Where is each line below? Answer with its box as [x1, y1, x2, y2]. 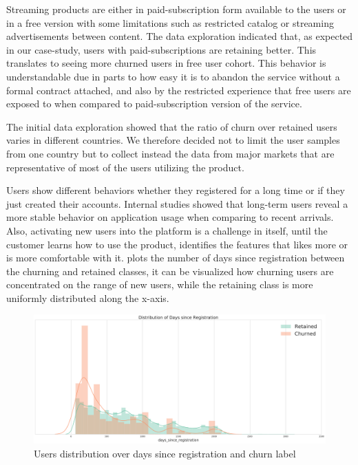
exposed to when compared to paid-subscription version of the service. [6, 96, 302, 111]
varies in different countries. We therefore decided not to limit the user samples [6, 133, 340, 147]
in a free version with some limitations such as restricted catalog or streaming [6, 15, 334, 30]
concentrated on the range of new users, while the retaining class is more [6, 277, 313, 292]
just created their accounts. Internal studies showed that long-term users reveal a [6, 196, 348, 210]
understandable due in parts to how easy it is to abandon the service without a [6, 69, 340, 83]
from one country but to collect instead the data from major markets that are [6, 146, 335, 160]
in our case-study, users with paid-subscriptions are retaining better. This [6, 42, 317, 56]
